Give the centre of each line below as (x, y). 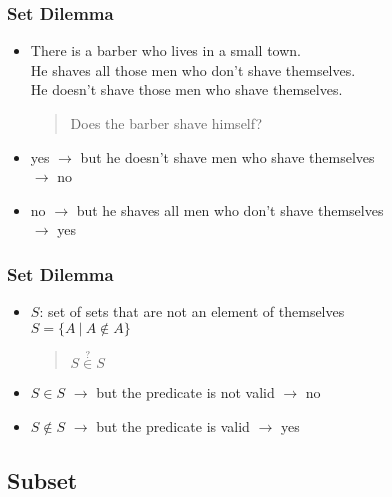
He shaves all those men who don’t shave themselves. (193, 69)
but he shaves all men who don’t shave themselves (230, 209)
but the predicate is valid (173, 425)
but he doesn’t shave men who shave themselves (227, 156)
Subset (42, 479)
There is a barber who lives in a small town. (166, 50)
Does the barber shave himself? (166, 123)
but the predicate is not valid (185, 392)
